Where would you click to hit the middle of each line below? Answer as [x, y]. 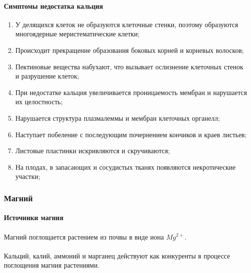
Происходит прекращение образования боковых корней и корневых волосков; [129, 50]
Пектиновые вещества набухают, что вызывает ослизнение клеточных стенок [129, 66]
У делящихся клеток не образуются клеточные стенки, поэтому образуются [127, 24]
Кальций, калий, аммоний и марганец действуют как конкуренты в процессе [117, 255]
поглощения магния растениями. [52, 265]
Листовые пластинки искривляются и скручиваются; [92, 151]
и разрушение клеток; [47, 76]
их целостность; [39, 102]
